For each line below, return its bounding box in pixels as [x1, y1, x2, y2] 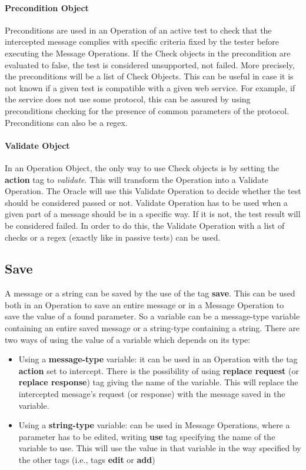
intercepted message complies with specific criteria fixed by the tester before [5, 35, 280, 48]
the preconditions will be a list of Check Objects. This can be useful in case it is [5, 70, 294, 82]
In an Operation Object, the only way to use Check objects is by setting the [5, 161, 280, 174]
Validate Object [5, 139, 70, 151]
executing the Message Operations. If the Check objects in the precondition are [5, 46, 291, 59]
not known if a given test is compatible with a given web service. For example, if [5, 81, 295, 94]
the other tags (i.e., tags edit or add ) [18, 454, 155, 466]
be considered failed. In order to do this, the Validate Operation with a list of [5, 219, 285, 231]
